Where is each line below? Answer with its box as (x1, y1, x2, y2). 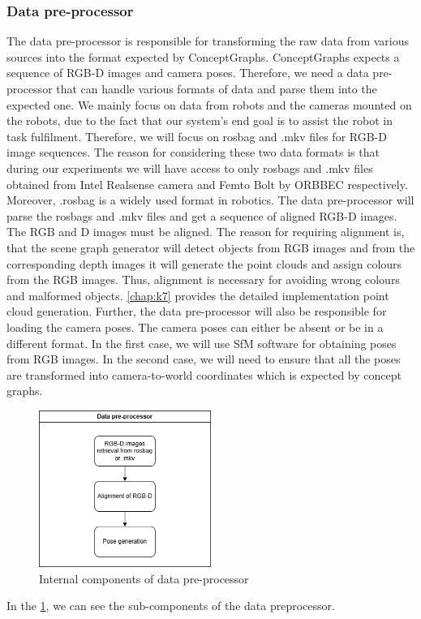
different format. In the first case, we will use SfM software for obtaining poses (6, 334, 397, 351)
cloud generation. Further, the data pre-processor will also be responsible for (6, 303, 387, 320)
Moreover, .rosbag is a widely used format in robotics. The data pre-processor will (6, 191, 415, 208)
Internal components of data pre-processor (39, 570, 249, 587)
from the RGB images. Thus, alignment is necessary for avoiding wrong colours (6, 271, 400, 288)
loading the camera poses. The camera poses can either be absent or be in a (6, 318, 384, 335)
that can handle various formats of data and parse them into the (56, 80, 377, 97)
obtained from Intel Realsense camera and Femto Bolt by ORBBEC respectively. (6, 175, 408, 192)
